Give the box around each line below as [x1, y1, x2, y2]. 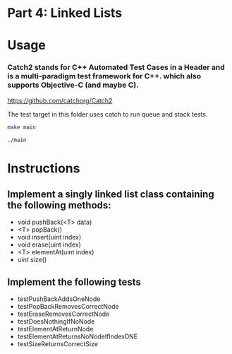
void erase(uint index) [17, 240, 81, 249]
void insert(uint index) [17, 233, 82, 242]
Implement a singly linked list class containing [7, 189, 214, 200]
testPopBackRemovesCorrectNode [17, 302, 119, 311]
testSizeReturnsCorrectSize [17, 340, 99, 348]
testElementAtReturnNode [17, 325, 94, 334]
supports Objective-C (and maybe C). [7, 80, 139, 90]
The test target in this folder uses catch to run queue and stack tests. [7, 110, 208, 118]
